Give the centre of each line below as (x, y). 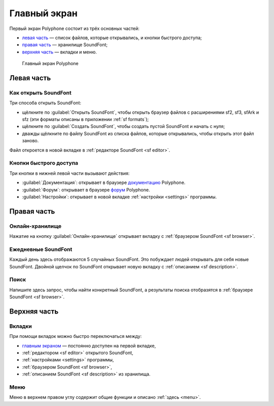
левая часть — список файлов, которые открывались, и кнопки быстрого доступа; (112, 38)
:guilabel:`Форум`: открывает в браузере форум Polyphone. (86, 190)
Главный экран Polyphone (50, 64)
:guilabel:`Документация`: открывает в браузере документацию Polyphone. (104, 182)
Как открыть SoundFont (40, 92)
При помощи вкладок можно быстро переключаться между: (76, 336)
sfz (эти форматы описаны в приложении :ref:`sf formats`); (85, 119)
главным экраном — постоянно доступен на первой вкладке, (89, 346)
